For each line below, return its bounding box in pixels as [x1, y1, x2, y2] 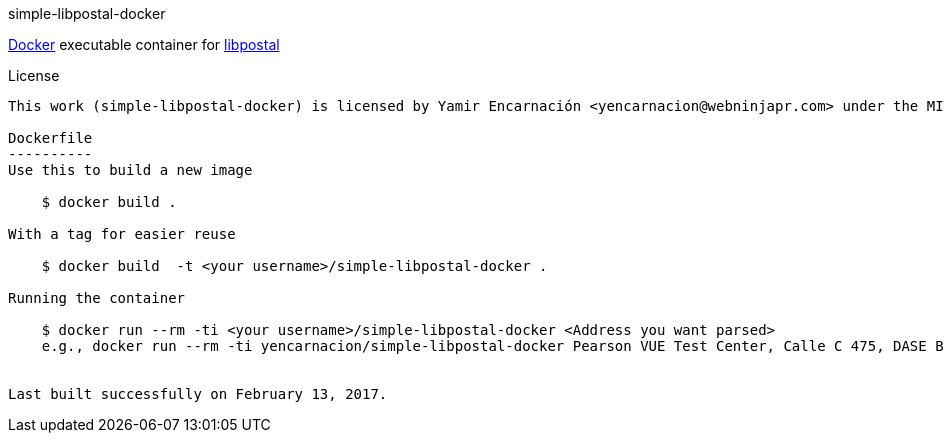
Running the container [8, 290, 186, 306]
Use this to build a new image [8, 162, 253, 178]
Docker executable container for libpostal [8, 36, 280, 53]
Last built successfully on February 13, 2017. [8, 386, 388, 402]
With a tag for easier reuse [8, 226, 236, 242]
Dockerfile [8, 130, 93, 146]
